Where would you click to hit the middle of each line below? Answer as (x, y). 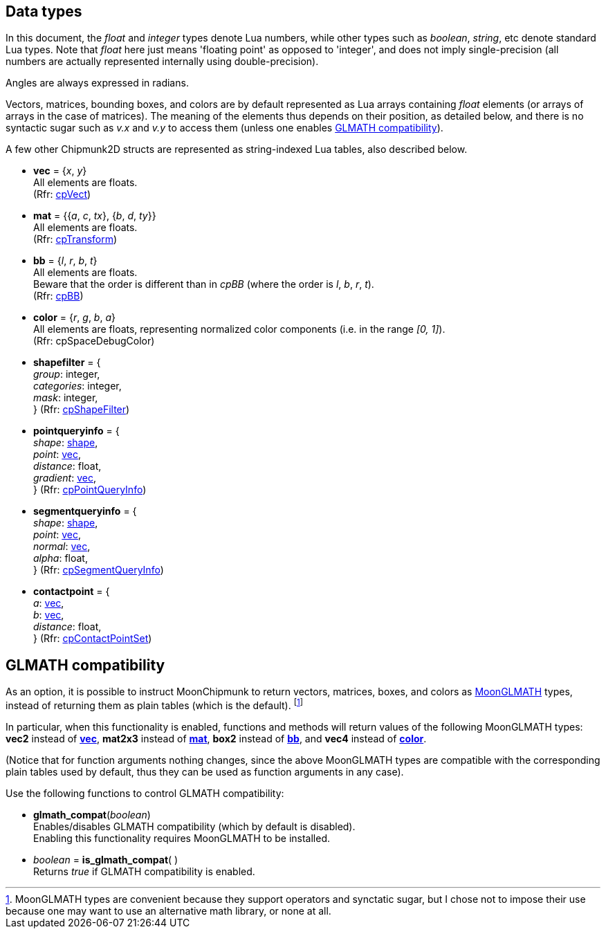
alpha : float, (61, 558)
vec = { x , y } (60, 171)
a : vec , (49, 603)
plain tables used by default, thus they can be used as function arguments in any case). (205, 771)
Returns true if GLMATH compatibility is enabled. (144, 871)
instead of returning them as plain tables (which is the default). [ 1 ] (154, 704)
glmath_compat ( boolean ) (92, 814)
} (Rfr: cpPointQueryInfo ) (90, 490)
